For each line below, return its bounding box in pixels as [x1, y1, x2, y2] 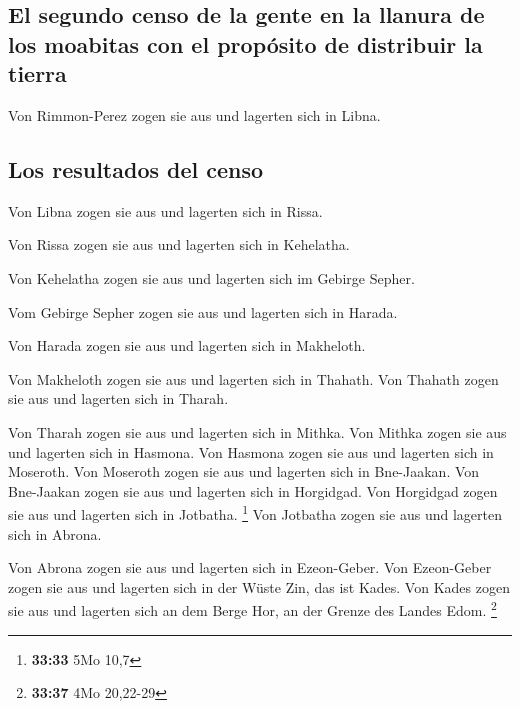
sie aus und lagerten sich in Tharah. [8, 388, 229, 409]
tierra [8, 58, 67, 89]
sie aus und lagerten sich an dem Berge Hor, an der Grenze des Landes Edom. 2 [8, 597, 497, 620]
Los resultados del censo [8, 153, 264, 184]
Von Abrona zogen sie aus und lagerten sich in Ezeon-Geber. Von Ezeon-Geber [8, 557, 492, 578]
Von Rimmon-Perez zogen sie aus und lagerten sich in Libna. [8, 104, 381, 125]
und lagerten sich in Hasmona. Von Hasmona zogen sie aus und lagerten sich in [8, 441, 494, 462]
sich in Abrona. [8, 523, 102, 544]
